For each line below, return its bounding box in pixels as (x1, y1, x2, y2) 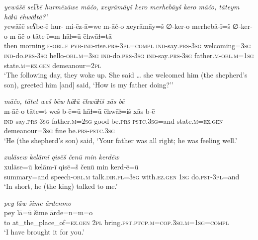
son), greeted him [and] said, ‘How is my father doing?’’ (4, 79, 173, 89)
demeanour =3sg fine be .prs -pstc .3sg (4, 125, 115, 136)
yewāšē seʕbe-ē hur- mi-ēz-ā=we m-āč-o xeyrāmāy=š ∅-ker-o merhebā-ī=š (4, 21, 231, 31)
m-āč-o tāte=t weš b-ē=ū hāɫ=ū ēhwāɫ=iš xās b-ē (4, 105, 155, 116)
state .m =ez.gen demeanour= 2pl (4, 60, 101, 70)
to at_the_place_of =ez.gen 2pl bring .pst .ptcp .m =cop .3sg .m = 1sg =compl (4, 217, 229, 227)
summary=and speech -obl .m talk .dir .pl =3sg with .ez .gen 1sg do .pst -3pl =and (4, 171, 240, 181)
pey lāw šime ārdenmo (4, 197, 72, 208)
